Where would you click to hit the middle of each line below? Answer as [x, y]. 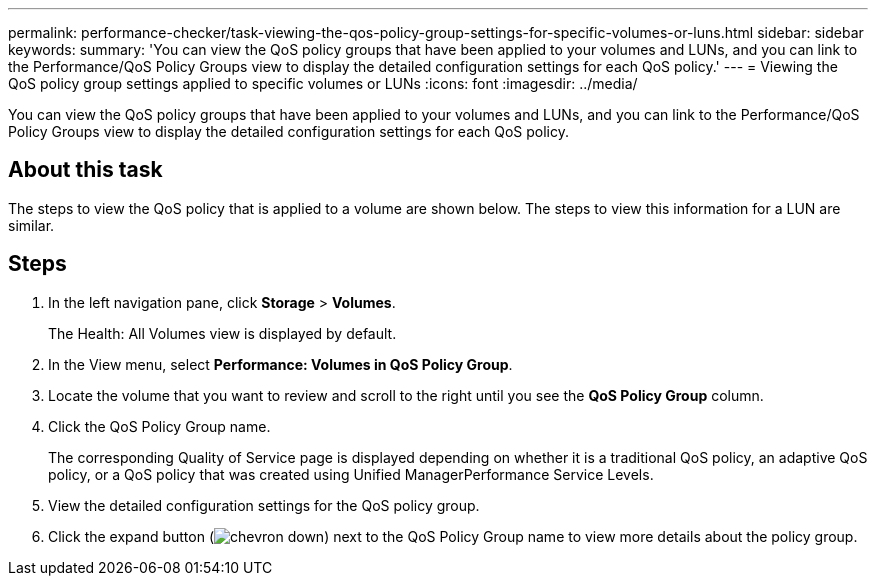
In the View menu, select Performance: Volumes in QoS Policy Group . [280, 364]
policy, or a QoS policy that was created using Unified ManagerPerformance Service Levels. [351, 474]
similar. [31, 225]
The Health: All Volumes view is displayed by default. [222, 333]
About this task [85, 170]
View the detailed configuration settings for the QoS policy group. [264, 505]
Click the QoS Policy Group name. [159, 426]
